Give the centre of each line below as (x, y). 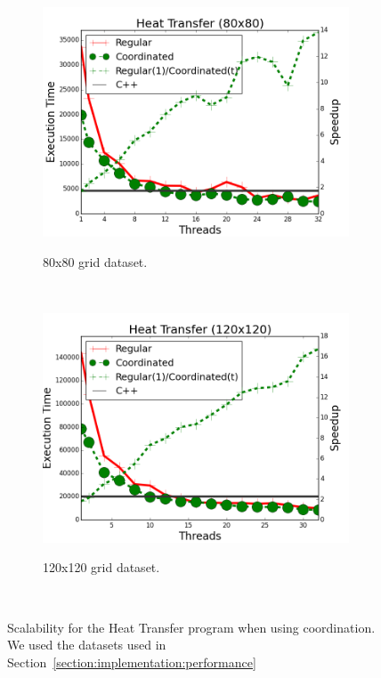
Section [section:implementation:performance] (132, 662)
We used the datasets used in (87, 645)
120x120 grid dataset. (101, 567)
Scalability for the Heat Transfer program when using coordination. (191, 627)
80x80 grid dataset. (95, 261)
